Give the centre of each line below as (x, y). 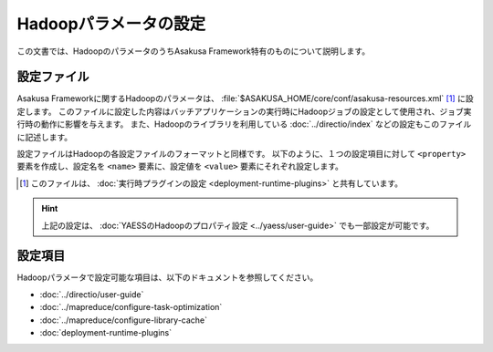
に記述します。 (45, 137)
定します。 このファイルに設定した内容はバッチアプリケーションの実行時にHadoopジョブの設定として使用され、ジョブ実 (244, 111)
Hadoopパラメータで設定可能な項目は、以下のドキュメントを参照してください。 (168, 277)
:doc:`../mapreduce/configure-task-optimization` (131, 307)
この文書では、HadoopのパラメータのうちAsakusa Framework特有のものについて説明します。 (193, 51)
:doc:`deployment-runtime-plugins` (106, 333)
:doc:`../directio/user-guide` (92, 294)
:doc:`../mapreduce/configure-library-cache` (124, 320)
